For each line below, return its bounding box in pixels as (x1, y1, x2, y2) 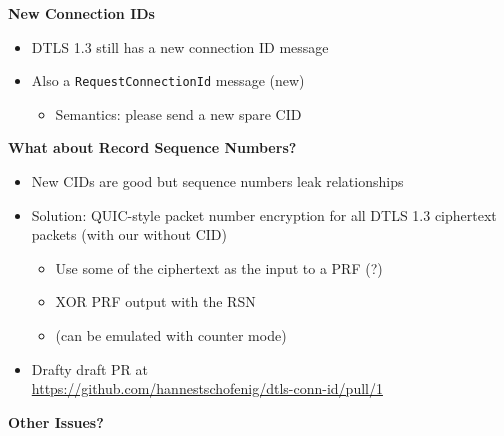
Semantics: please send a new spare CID (55, 103, 302, 124)
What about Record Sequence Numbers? (8, 137, 297, 158)
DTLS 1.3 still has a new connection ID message (31, 36, 329, 57)
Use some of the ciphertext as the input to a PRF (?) (55, 257, 383, 278)
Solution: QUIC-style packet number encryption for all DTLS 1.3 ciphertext (31, 204, 497, 225)
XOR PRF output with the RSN (55, 291, 256, 312)
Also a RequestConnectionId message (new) (31, 70, 305, 91)
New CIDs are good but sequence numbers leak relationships (31, 171, 404, 192)
